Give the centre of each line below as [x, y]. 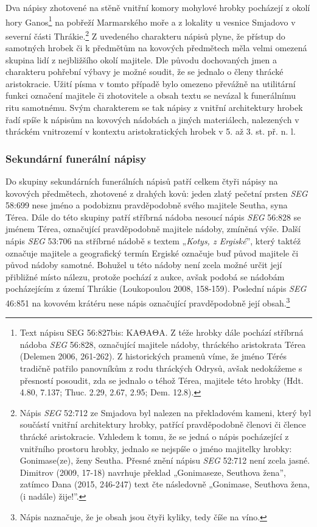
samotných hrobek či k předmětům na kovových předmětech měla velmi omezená [156, 48]
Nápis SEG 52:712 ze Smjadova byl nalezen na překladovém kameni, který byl [165, 412]
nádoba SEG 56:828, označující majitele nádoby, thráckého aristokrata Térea [163, 344]
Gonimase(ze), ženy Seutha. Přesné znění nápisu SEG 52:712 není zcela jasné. [165, 460]
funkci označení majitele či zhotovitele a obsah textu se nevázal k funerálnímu [151, 95]
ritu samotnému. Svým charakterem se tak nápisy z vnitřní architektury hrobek [154, 108]
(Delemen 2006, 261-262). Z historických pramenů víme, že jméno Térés [153, 356]
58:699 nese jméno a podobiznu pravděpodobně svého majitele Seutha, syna [147, 205]
